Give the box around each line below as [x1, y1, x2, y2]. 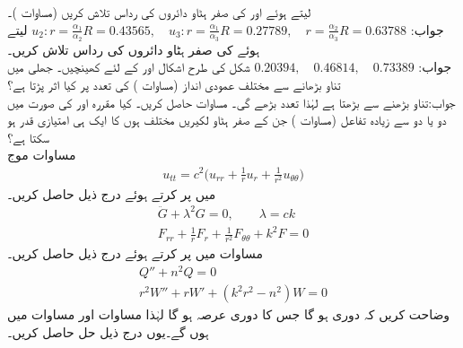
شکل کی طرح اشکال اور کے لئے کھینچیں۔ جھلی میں [7, 57, 250, 76]
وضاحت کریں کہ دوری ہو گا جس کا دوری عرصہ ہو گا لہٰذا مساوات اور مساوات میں [7, 305, 450, 324]
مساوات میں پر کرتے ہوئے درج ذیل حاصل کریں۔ [7, 244, 263, 263]
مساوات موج [7, 145, 76, 164]
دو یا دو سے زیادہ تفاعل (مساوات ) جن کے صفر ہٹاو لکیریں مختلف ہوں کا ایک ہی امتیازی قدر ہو [7, 110, 447, 129]
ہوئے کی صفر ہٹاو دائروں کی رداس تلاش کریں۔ [7, 39, 260, 58]
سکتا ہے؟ [7, 127, 50, 146]
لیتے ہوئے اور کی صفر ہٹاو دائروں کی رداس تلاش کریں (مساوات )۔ [7, 3, 311, 21]
